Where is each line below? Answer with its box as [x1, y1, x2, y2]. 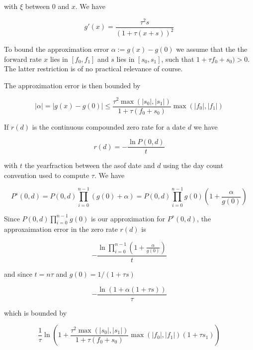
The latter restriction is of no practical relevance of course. [4, 63, 183, 74]
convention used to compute [4, 170, 89, 180]
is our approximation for [90, 213, 166, 223]
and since [4, 268, 32, 279]
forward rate [4, 53, 42, 64]
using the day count [163, 160, 224, 171]
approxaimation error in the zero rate [4, 224, 118, 234]
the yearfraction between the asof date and [24, 160, 155, 171]
